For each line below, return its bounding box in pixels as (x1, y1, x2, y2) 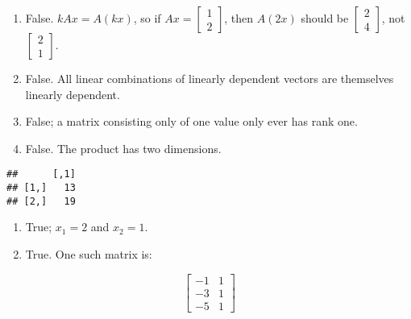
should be (301, 10, 349, 26)
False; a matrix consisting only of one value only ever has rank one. (25, 113, 358, 130)
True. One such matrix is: (25, 245, 152, 262)
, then (224, 10, 254, 26)
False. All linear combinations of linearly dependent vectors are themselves (25, 70, 394, 86)
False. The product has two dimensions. (25, 139, 222, 156)
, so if (133, 10, 161, 26)
